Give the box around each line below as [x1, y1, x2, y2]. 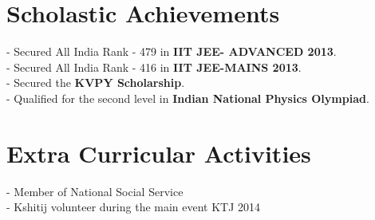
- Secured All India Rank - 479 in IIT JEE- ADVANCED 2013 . [6, 43, 337, 60]
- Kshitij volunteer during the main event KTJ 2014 [6, 198, 261, 215]
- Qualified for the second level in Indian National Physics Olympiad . [6, 89, 369, 106]
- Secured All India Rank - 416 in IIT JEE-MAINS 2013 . [6, 58, 302, 75]
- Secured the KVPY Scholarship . [6, 74, 185, 91]
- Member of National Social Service [6, 183, 184, 199]
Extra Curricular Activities [6, 136, 311, 169]
